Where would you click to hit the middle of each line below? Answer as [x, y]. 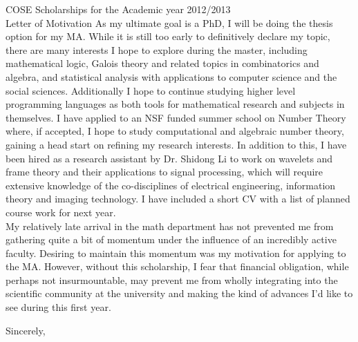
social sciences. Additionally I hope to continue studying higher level [151, 90]
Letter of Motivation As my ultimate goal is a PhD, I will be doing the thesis [169, 22]
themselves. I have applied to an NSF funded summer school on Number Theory [176, 117]
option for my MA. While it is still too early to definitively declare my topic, [168, 36]
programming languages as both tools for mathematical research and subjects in [175, 104]
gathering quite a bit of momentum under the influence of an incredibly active [171, 239]
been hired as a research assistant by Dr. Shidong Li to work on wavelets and [169, 158]
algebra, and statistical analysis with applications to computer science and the [171, 76]
